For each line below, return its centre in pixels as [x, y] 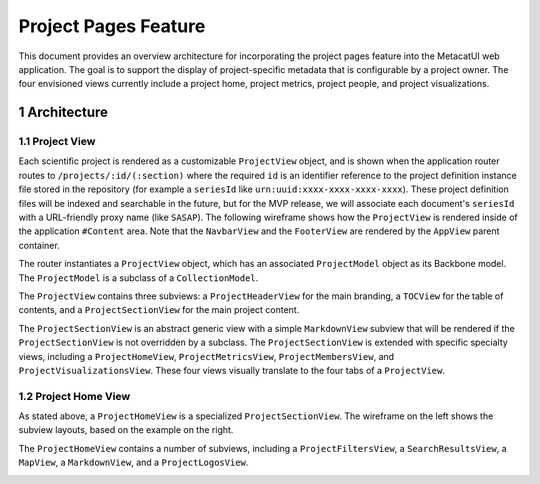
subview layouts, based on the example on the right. [126, 430]
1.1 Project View [57, 142]
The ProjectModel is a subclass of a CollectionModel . [138, 277]
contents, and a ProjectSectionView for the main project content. [159, 310]
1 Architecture [63, 112]
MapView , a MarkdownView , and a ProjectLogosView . [133, 462]
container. [39, 245]
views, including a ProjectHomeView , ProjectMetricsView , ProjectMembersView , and [206, 356]
